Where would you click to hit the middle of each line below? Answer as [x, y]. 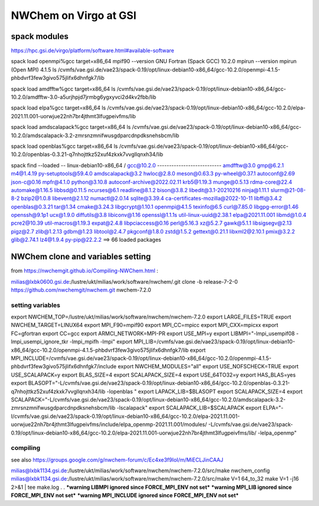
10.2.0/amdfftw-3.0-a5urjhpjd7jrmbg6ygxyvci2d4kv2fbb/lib [84, 97]
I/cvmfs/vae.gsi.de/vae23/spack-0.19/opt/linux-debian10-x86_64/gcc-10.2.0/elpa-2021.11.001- [126, 416]
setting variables [36, 305]
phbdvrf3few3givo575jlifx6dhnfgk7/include [64, 366]
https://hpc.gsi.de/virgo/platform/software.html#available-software [92, 51]
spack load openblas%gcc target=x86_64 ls [64, 146]
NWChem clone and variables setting [81, 257]
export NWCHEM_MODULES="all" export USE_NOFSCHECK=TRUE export [208, 366]
